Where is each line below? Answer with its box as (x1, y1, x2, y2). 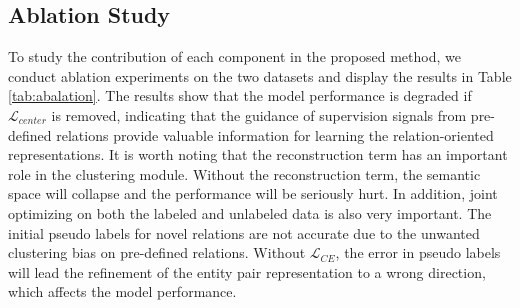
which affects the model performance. (8, 281, 237, 302)
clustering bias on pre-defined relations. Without (8, 242, 306, 263)
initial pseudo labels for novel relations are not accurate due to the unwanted (8, 222, 480, 243)
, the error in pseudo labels (335, 242, 501, 263)
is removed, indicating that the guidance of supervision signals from (51, 104, 467, 125)
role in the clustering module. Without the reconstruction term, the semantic (8, 163, 481, 184)
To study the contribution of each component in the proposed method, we (8, 46, 461, 67)
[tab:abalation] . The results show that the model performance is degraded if (8, 85, 472, 106)
